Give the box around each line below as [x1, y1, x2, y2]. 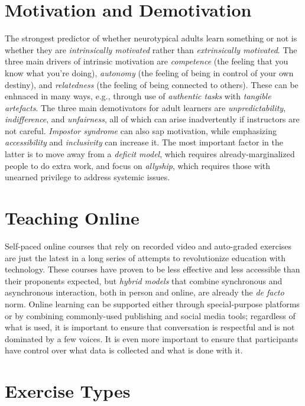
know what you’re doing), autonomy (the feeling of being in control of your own [5, 66, 294, 79]
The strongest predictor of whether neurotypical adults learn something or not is [5, 32, 297, 44]
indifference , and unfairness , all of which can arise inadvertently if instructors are [5, 113, 300, 125]
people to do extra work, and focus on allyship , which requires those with [5, 159, 271, 171]
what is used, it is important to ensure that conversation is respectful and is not [5, 321, 295, 333]
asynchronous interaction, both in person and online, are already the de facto [5, 286, 284, 298]
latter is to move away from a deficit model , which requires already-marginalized [5, 148, 295, 160]
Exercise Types [5, 379, 131, 403]
